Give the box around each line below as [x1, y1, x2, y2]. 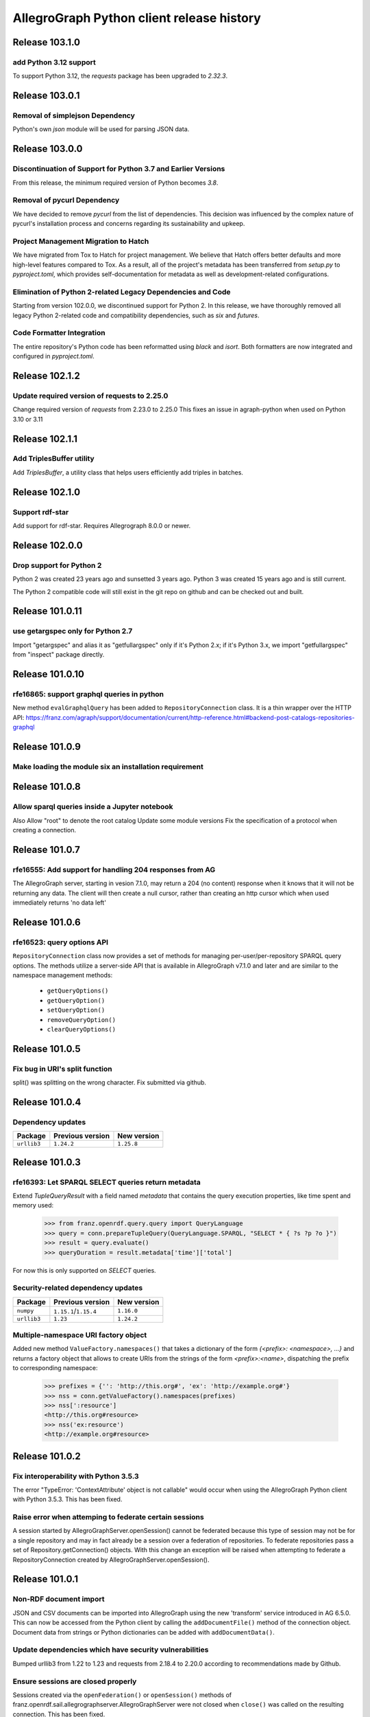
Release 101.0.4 [12, 1096, 82, 1108]
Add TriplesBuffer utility [12, 454, 95, 464]
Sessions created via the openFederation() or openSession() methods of [12, 1690, 232, 1699]
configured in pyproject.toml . [12, 352, 95, 361]
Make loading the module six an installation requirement [12, 762, 203, 771]
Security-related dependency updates [12, 1283, 143, 1293]
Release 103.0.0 [12, 143, 83, 155]
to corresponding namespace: [12, 1364, 98, 1372]
